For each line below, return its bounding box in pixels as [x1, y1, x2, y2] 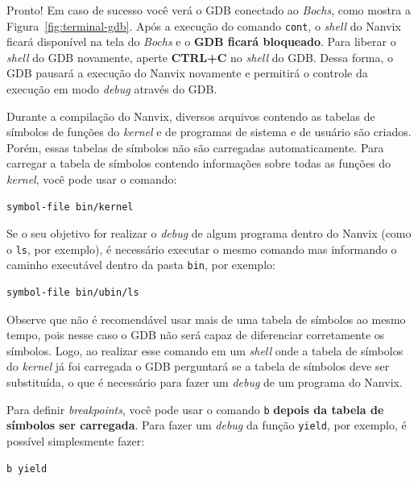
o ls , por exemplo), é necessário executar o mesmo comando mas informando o [6, 240, 397, 257]
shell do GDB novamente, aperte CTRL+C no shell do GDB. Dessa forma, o [6, 48, 393, 65]
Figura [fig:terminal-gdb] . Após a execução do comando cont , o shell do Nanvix [6, 17, 401, 34]
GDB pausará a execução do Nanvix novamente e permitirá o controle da [6, 64, 368, 81]
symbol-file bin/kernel [6, 201, 134, 213]
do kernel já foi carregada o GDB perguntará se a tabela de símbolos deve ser [6, 358, 390, 375]
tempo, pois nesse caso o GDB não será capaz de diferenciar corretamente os [6, 326, 385, 343]
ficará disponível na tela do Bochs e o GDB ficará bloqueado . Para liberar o [6, 33, 396, 50]
